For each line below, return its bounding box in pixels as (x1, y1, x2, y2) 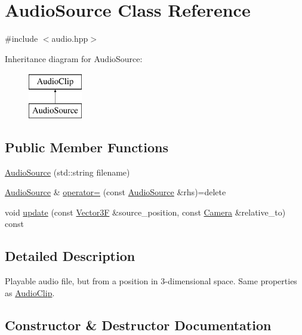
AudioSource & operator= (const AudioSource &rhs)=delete (5, 186, 226, 198)
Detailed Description (5, 247, 135, 265)
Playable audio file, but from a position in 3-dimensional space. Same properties (5, 275, 297, 287)
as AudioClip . (5, 286, 55, 299)
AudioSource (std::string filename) (5, 165, 130, 178)
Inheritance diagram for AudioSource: (5, 52, 143, 64)
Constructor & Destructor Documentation (5, 315, 272, 334)
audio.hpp (51, 32, 88, 45)
